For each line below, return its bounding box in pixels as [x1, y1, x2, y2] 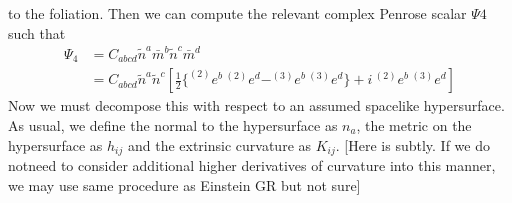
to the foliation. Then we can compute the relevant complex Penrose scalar [8, 3, 467, 23]
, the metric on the [356, 115, 472, 136]
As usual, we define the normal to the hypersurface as [8, 115, 338, 136]
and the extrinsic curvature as [127, 134, 312, 155]
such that [8, 22, 66, 43]
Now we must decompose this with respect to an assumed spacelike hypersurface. [8, 95, 505, 116]
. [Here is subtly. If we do [335, 134, 490, 155]
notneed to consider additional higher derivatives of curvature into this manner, [8, 155, 496, 176]
